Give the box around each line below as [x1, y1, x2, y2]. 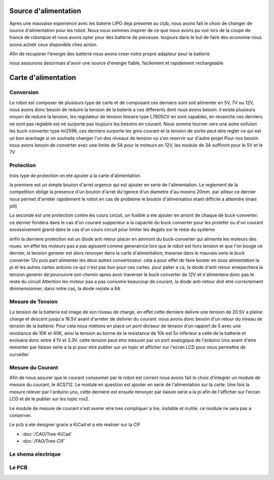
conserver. [9, 412, 32, 418]
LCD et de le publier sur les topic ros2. [9, 396, 90, 402]
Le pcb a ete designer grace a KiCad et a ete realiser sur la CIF [9, 422, 141, 428]
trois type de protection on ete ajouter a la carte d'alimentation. [9, 173, 142, 179]
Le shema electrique [9, 451, 61, 458]
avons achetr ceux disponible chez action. [9, 41, 98, 48]
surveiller [9, 351, 29, 357]
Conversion [9, 89, 39, 96]
